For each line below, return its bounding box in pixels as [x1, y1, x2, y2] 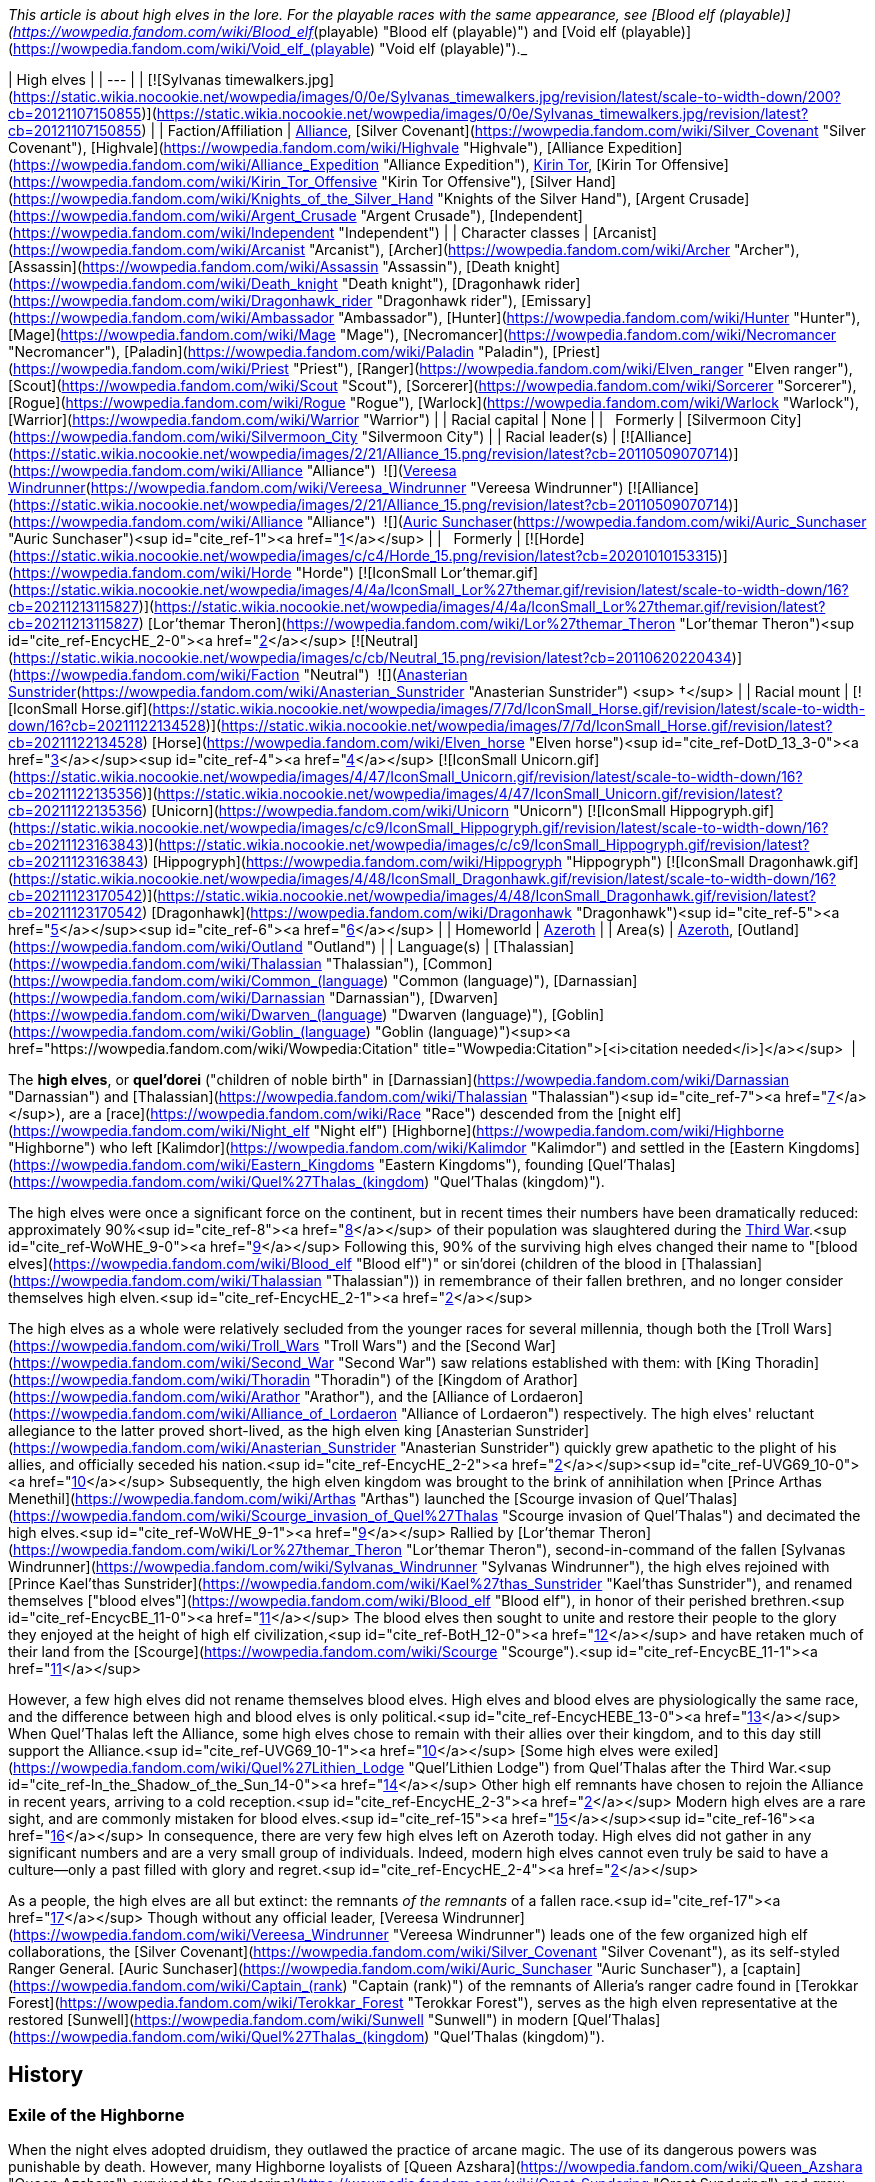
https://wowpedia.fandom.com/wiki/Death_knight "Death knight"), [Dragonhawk [13, 275, 541, 292]
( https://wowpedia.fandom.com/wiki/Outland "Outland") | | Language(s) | [8, 938, 490, 955]
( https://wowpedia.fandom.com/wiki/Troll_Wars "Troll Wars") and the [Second [8, 1337, 521, 1354]
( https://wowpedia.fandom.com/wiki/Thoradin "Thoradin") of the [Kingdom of [8, 1371, 520, 1388]
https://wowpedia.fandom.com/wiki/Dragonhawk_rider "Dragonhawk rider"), [13, 292, 518, 309]
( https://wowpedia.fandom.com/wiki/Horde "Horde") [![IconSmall [8, 564, 437, 581]
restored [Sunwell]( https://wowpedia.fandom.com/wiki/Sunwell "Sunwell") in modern [8, 2011, 569, 2028]
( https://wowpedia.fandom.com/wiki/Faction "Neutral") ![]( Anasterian [8, 666, 468, 683]
